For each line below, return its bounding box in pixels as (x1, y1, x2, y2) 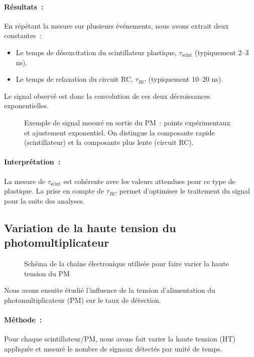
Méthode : (4, 314, 42, 324)
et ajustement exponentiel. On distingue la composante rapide (24, 127, 215, 137)
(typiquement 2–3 (195, 47, 249, 57)
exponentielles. (4, 100, 49, 111)
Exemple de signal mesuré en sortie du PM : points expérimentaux (24, 117, 230, 127)
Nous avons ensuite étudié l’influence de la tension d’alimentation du (4, 285, 215, 295)
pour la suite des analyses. (4, 195, 85, 206)
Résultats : (4, 1, 44, 12)
